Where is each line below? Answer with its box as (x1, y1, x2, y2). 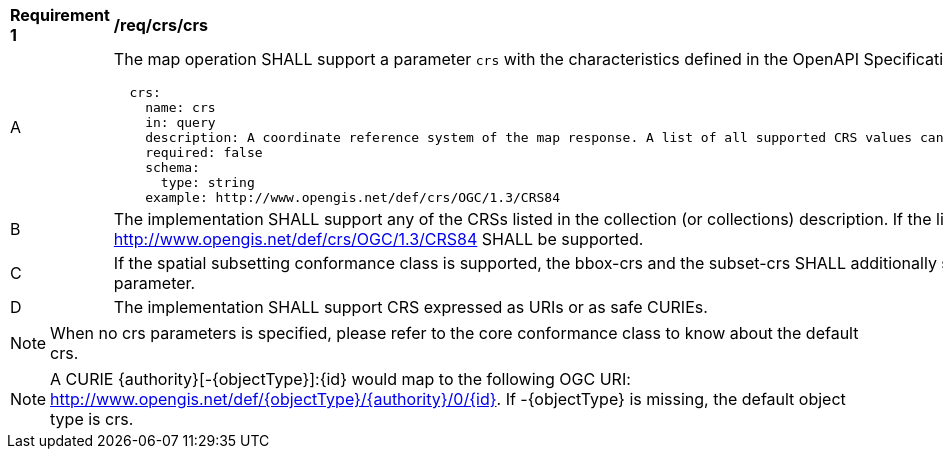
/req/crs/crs (113, 15, 208, 35)
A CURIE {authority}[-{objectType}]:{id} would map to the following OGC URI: (50, 369, 631, 389)
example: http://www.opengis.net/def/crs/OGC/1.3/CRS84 (145, 190, 560, 205)
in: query (145, 115, 216, 130)
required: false (145, 145, 263, 160)
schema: (145, 160, 200, 175)
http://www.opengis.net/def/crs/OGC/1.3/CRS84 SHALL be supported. (113, 229, 644, 249)
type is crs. (50, 409, 134, 429)
